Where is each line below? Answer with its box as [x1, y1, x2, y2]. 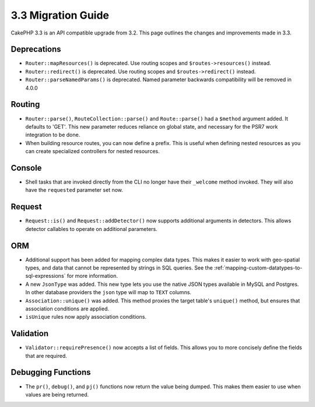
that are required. [25, 352, 67, 359]
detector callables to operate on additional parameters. [25, 225, 157, 232]
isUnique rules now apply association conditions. [25, 313, 147, 320]
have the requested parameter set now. [25, 187, 124, 194]
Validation [10, 329, 49, 339]
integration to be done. [25, 132, 80, 139]
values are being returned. [25, 391, 89, 398]
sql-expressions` [25, 273, 66, 280]
